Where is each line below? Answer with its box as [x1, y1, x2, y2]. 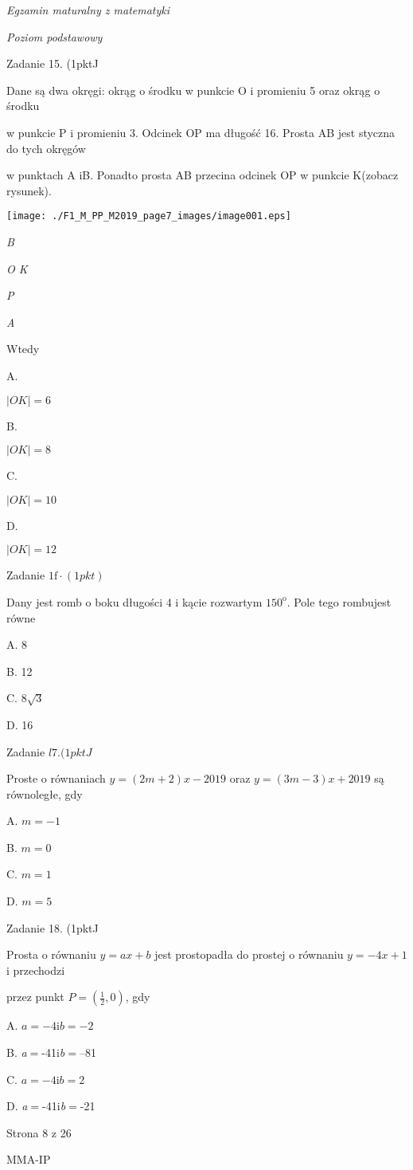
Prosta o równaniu [6, 946, 96, 963]
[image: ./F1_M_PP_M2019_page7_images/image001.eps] [6, 210, 291, 222]
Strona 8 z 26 [6, 1124, 72, 1141]
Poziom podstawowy [6, 28, 103, 45]
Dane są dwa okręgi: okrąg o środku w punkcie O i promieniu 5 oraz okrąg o [6, 81, 380, 98]
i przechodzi [6, 961, 65, 978]
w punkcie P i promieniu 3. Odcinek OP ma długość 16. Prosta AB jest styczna [6, 124, 395, 140]
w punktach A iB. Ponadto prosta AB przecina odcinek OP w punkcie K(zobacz [6, 167, 399, 183]
